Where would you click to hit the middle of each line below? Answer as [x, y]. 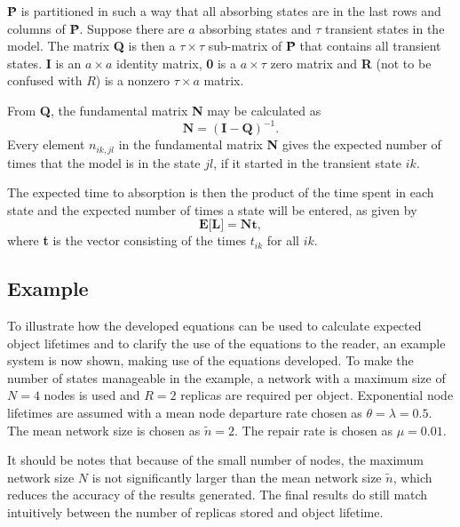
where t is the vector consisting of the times [127, 240]
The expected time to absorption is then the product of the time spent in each [221, 192]
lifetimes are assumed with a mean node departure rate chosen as [185, 413]
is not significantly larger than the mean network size [237, 477]
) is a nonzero [133, 80]
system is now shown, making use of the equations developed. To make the [210, 360]
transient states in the [385, 28]
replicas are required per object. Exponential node [317, 395]
